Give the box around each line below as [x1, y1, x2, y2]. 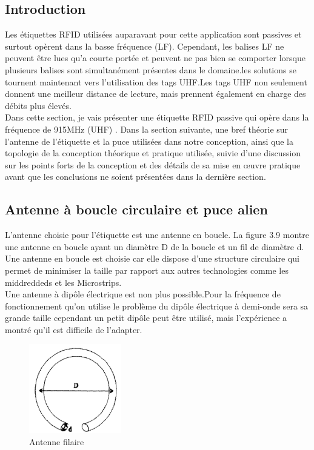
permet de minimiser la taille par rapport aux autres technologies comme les [5, 263, 289, 276]
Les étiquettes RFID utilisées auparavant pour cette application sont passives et [5, 28, 302, 41]
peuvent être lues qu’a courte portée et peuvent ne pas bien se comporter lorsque [5, 51, 306, 64]
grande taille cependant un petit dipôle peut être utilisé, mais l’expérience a [5, 311, 287, 324]
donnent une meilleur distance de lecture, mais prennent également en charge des [5, 87, 306, 100]
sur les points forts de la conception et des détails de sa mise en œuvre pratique [5, 158, 301, 171]
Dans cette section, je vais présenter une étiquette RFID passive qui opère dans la [5, 111, 309, 124]
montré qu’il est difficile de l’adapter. [5, 323, 142, 336]
